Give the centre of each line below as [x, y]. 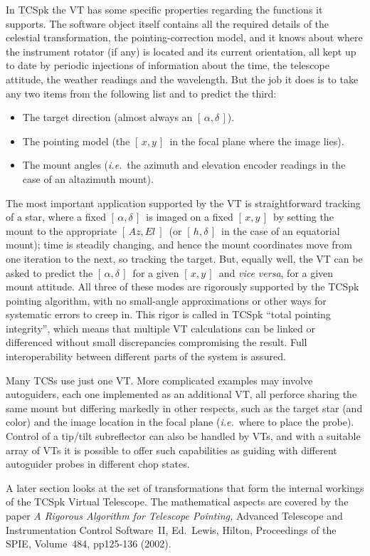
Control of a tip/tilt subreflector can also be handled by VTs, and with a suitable [183, 436]
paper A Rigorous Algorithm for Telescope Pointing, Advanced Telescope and [174, 515]
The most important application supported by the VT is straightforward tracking [183, 203]
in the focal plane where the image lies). [257, 141]
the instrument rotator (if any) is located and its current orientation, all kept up [181, 51]
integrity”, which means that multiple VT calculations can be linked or [161, 328]
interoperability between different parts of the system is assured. [146, 356]
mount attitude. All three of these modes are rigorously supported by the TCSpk [183, 287]
